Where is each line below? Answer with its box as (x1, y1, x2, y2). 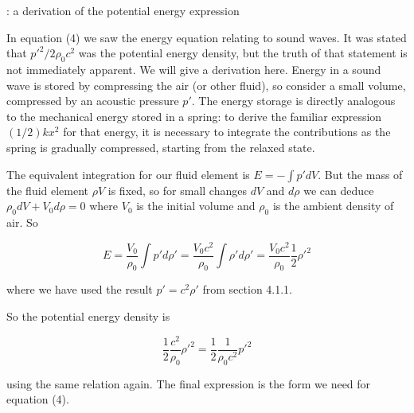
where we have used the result (6, 281, 153, 298)
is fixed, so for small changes (107, 181, 247, 198)
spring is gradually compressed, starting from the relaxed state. (6, 138, 315, 155)
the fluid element (6, 181, 89, 198)
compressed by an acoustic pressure (6, 92, 179, 109)
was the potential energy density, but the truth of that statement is (78, 45, 408, 61)
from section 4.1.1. (202, 281, 293, 298)
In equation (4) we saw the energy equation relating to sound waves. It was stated (6, 29, 407, 45)
